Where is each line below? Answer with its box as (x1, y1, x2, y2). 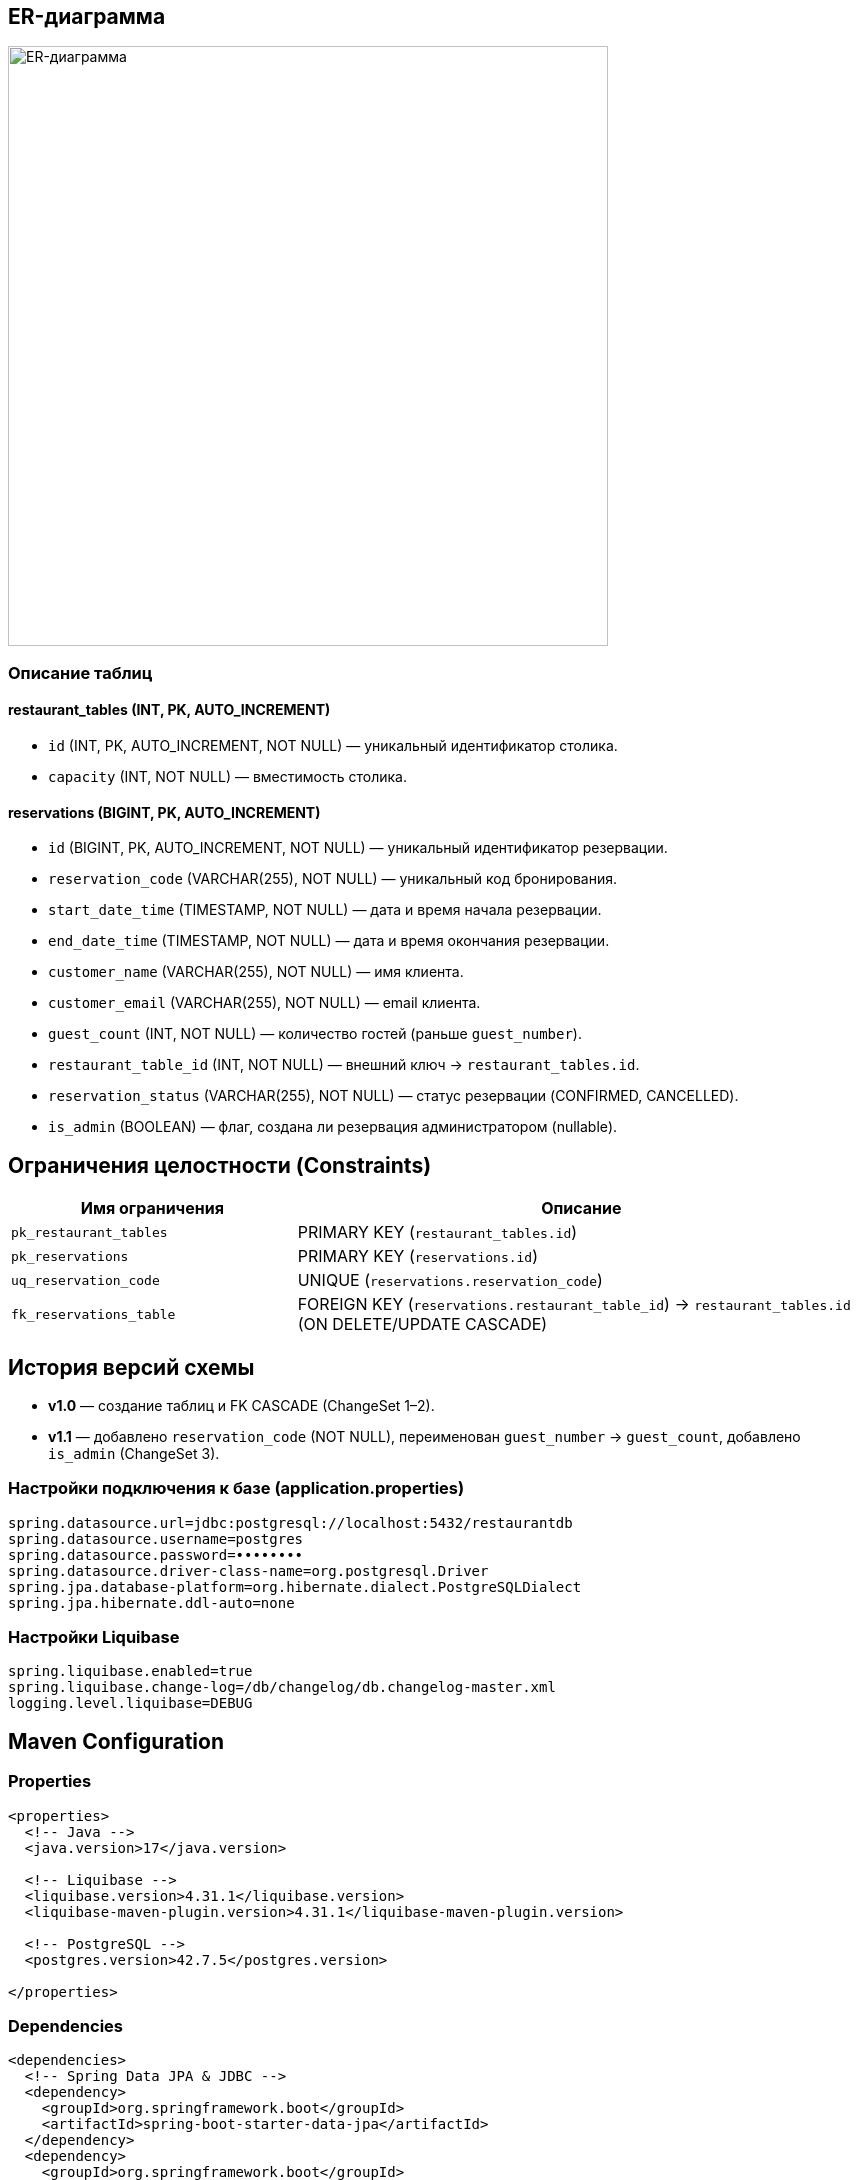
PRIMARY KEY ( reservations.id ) (297, 1246, 539, 1267)
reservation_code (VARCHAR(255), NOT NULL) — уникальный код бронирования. (48, 870, 617, 888)
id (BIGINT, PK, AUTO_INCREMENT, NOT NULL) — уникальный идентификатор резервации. (48, 839, 668, 857)
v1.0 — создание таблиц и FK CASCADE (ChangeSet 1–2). (48, 1396, 435, 1414)
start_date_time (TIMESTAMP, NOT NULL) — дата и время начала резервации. (48, 901, 602, 919)
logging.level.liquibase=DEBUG (8, 1695, 253, 1712)
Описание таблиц (8, 662, 153, 683)
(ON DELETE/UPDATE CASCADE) (297, 1314, 548, 1335)
